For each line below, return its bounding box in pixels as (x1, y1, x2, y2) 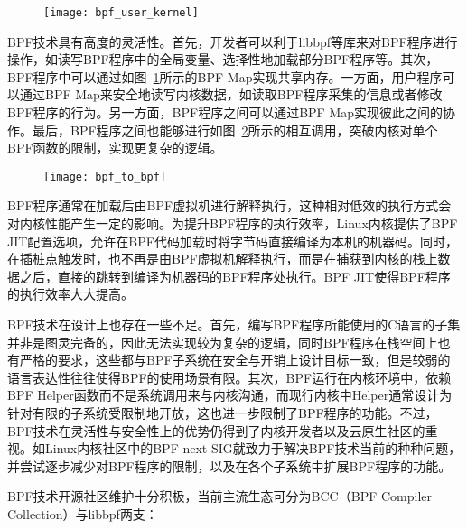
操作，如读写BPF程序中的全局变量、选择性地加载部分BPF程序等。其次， (7, 50, 439, 69)
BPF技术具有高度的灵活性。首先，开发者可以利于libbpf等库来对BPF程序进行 (7, 32, 458, 51)
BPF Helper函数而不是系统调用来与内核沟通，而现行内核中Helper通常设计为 (7, 385, 453, 404)
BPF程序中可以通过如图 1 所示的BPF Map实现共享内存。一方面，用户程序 (7, 67, 443, 86)
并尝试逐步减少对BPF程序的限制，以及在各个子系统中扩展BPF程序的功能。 (7, 456, 452, 475)
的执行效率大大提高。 (7, 284, 134, 303)
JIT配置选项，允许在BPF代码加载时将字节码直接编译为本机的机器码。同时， (7, 231, 458, 250)
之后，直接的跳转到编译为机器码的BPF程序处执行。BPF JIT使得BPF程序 (19, 266, 451, 285)
